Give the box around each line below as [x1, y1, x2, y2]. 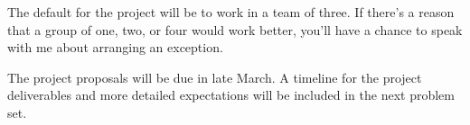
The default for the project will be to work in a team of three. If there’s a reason [7, 3, 455, 21]
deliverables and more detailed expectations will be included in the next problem [7, 85, 455, 104]
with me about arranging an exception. [7, 38, 223, 57]
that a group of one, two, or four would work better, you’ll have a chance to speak [7, 20, 463, 39]
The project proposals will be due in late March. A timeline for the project [7, 67, 422, 86]
